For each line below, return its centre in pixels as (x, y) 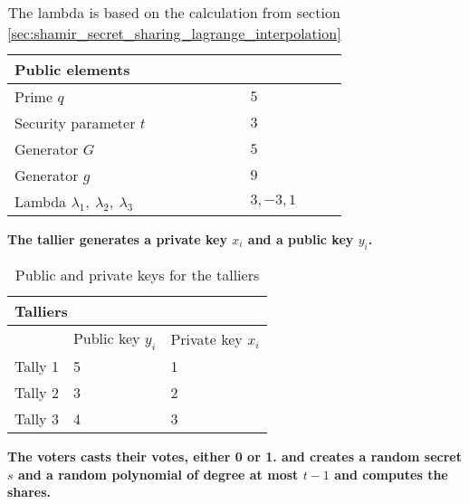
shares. (29, 492)
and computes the (391, 474)
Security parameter (75, 123)
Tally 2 (37, 392)
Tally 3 (37, 418)
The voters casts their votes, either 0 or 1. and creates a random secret (234, 456)
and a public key (301, 239)
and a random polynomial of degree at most (158, 474)
